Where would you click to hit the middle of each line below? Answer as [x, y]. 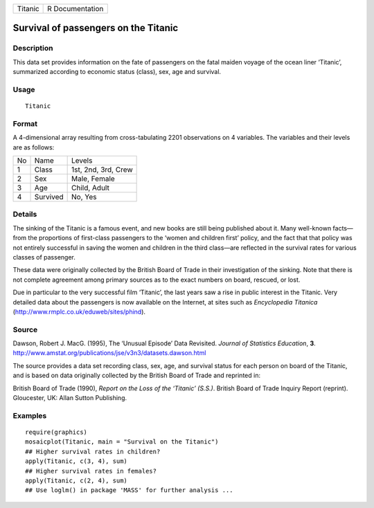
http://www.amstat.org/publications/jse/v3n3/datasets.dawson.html [109, 353]
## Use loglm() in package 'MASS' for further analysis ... [129, 490]
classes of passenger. [44, 257]
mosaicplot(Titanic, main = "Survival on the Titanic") [122, 442]
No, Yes [84, 197]
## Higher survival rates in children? [93, 451]
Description [33, 48]
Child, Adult [91, 188]
